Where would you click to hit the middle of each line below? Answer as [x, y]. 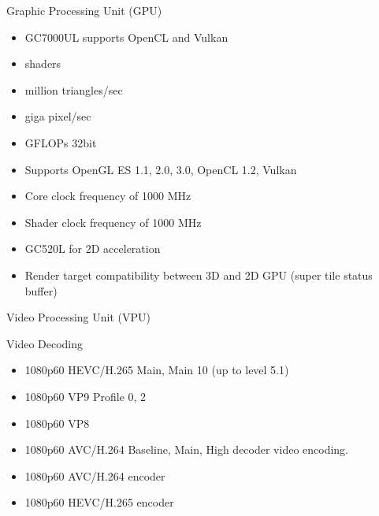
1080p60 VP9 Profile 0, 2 [85, 396]
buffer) [41, 290]
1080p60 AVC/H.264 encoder [95, 475]
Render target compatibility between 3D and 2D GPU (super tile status [199, 275]
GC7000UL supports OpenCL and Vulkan [126, 37]
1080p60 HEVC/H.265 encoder [99, 502]
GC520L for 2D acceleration [93, 249]
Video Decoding [45, 343]
